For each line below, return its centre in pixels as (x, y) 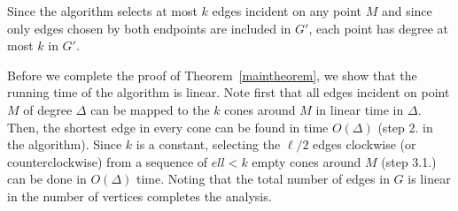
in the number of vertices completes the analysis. (140, 196)
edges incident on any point (287, 11)
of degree (48, 109)
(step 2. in (405, 127)
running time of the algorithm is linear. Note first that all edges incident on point (229, 92)
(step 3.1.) (409, 161)
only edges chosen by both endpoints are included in (149, 28)
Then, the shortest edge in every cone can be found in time (168, 127)
